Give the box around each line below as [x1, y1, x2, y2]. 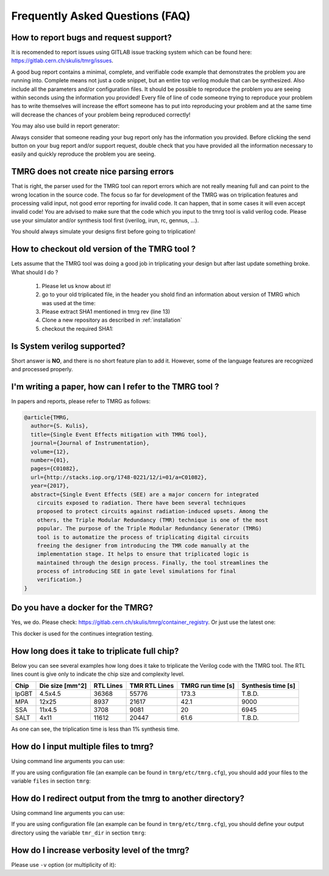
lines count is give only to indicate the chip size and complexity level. [11, 670, 185, 678]
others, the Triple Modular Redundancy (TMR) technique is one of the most [37, 516, 269, 523]
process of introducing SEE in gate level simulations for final [37, 568, 236, 575]
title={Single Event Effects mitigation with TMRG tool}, [30, 431, 208, 438]
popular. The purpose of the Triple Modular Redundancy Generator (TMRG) [37, 525, 262, 532]
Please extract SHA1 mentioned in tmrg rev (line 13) [41, 308, 171, 316]
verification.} [37, 576, 82, 583]
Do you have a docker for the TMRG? [11, 603, 154, 613]
